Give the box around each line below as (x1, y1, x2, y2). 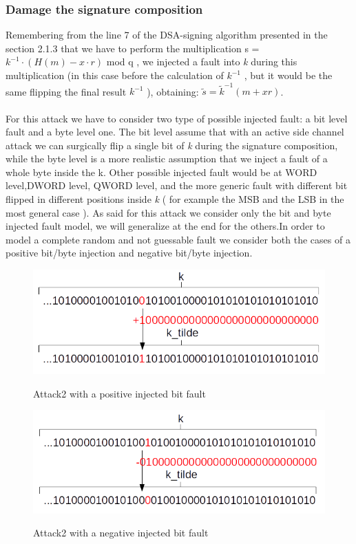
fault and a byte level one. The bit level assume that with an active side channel (6, 124, 344, 139)
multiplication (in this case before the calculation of (6, 68, 224, 82)
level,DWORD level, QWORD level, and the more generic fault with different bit (6, 178, 348, 193)
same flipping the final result (6, 84, 127, 98)
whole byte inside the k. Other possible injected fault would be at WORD (6, 164, 317, 179)
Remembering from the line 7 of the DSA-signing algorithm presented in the (6, 28, 328, 42)
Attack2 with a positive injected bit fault (33, 386, 206, 400)
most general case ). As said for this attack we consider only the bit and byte (6, 205, 331, 219)
